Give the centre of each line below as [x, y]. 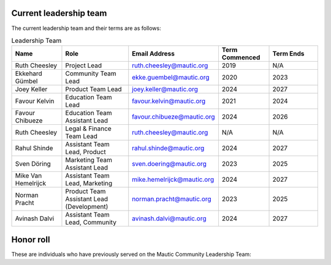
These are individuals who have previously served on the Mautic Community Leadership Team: [131, 254]
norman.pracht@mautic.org [172, 199]
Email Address [153, 54]
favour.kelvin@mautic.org [169, 101]
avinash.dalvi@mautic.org [169, 218]
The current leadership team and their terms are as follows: [86, 28]
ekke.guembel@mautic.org [171, 78]
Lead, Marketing [89, 184]
